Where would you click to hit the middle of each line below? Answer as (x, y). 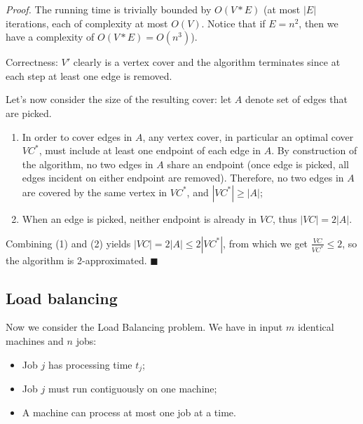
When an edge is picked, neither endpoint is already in (139, 218)
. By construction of (314, 150)
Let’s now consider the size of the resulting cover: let (119, 99)
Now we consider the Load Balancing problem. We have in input (144, 327)
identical (316, 327)
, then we (319, 23)
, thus (285, 218)
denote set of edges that (296, 99)
